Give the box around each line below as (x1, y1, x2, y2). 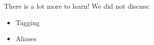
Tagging (15, 17, 40, 27)
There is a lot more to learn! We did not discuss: (4, 1, 151, 11)
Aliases (15, 33, 37, 44)
